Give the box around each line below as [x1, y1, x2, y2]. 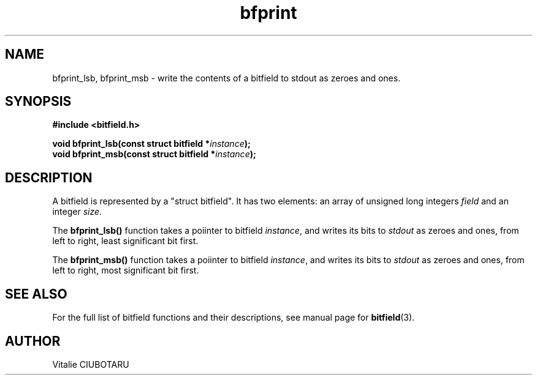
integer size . [52, 206, 102, 217]
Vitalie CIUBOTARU [52, 359, 129, 370]
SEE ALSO [5, 286, 67, 302]
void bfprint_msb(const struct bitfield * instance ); [52, 149, 256, 160]
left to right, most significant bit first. [52, 265, 199, 276]
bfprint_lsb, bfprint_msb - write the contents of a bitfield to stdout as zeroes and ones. [52, 72, 401, 83]
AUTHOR [5, 333, 61, 349]
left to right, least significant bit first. [52, 236, 199, 247]
